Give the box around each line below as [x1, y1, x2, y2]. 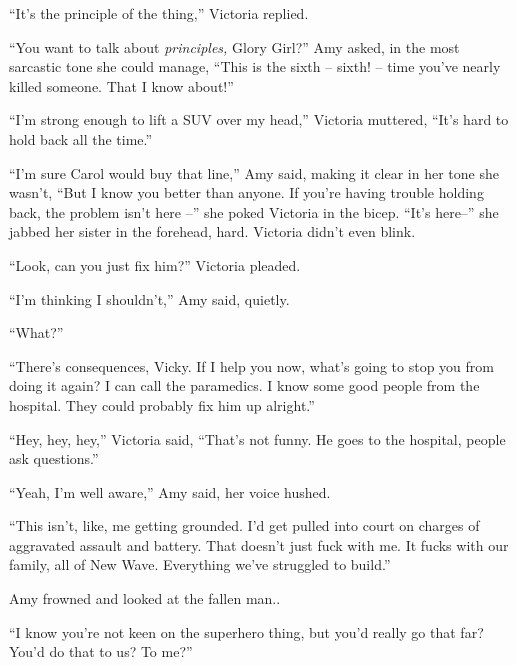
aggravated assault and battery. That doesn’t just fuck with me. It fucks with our [9, 534, 509, 555]
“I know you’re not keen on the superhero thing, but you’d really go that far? [9, 621, 484, 642]
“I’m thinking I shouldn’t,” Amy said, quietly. [9, 288, 290, 309]
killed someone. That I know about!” [9, 75, 234, 96]
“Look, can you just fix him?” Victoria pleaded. [9, 254, 301, 275]
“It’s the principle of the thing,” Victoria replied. [9, 3, 309, 23]
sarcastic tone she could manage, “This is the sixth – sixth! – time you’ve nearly [9, 56, 501, 77]
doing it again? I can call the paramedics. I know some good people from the [9, 375, 480, 396]
